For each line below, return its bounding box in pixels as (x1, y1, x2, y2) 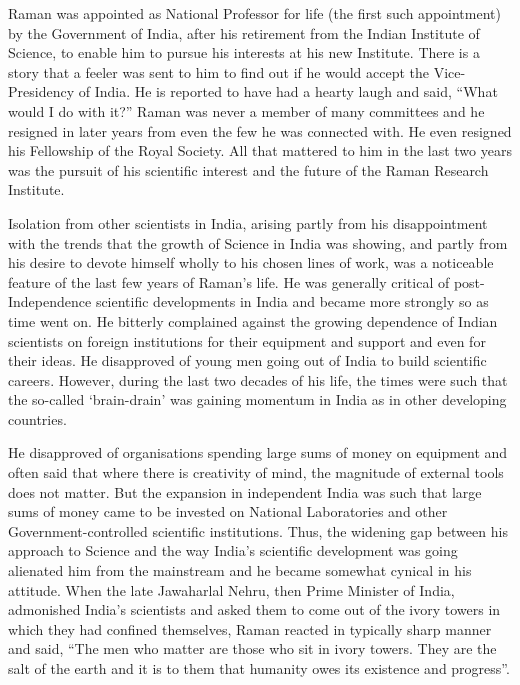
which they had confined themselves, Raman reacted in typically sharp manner (8, 618, 492, 639)
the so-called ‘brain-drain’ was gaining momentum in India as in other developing (8, 389, 507, 410)
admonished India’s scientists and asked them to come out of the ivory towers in (8, 599, 501, 620)
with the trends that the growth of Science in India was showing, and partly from (8, 232, 508, 253)
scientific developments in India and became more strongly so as (95, 291, 489, 312)
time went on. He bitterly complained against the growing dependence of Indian (8, 310, 498, 331)
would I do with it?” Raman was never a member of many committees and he (8, 100, 485, 121)
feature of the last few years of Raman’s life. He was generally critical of (8, 271, 450, 292)
